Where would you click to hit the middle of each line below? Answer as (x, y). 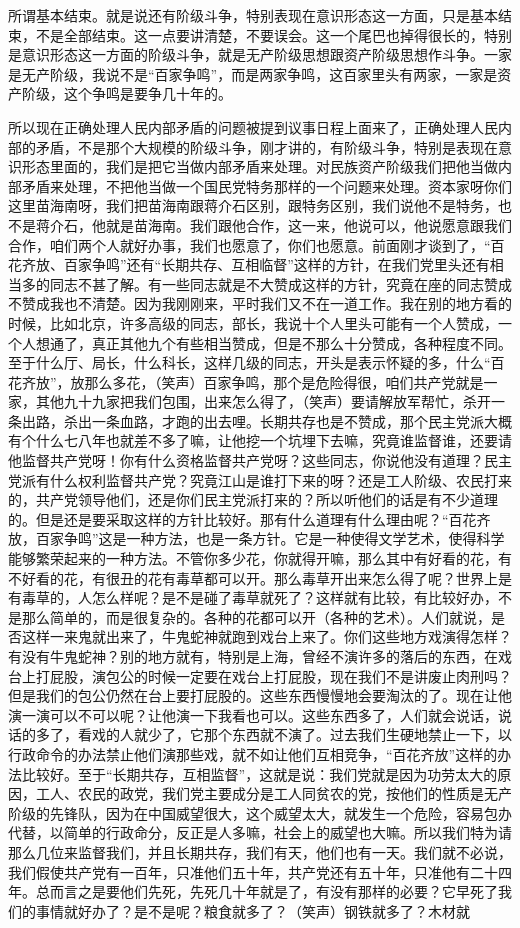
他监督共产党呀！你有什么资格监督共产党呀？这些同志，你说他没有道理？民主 (260, 460)
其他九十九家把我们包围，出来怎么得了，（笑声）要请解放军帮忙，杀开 (263, 401)
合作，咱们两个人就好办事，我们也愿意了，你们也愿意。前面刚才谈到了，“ (249, 244)
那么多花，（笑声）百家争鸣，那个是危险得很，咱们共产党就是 (284, 381)
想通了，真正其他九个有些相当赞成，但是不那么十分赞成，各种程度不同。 (273, 342)
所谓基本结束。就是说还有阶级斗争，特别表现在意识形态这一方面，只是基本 (253, 15)
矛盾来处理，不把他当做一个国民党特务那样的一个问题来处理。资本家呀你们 (266, 185)
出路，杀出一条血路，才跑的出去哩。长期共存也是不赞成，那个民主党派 (252, 420)
